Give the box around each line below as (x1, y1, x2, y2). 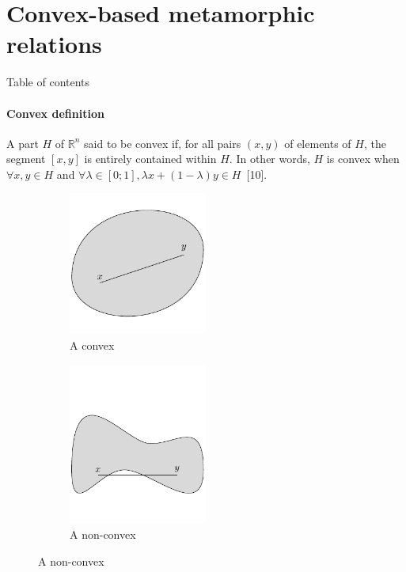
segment (6, 150, 46, 167)
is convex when (326, 150, 400, 167)
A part (6, 134, 39, 151)
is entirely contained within (84, 150, 217, 167)
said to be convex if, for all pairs (84, 134, 241, 151)
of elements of (284, 134, 351, 151)
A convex (70, 337, 115, 354)
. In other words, (229, 150, 310, 167)
